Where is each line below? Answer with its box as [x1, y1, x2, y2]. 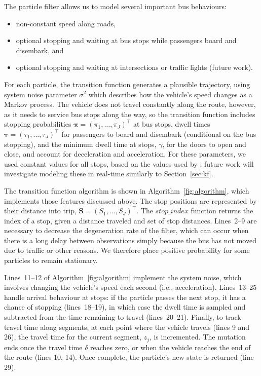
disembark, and [16, 45, 64, 55]
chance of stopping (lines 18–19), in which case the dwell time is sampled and [4, 302, 246, 312]
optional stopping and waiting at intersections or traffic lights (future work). [16, 62, 253, 72]
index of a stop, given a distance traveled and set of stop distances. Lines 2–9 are [4, 215, 257, 225]
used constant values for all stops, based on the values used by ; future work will [4, 158, 254, 169]
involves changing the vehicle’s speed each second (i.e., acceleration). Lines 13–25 [4, 282, 257, 292]
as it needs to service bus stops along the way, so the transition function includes [4, 108, 255, 119]
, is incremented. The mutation [149, 331, 246, 342]
